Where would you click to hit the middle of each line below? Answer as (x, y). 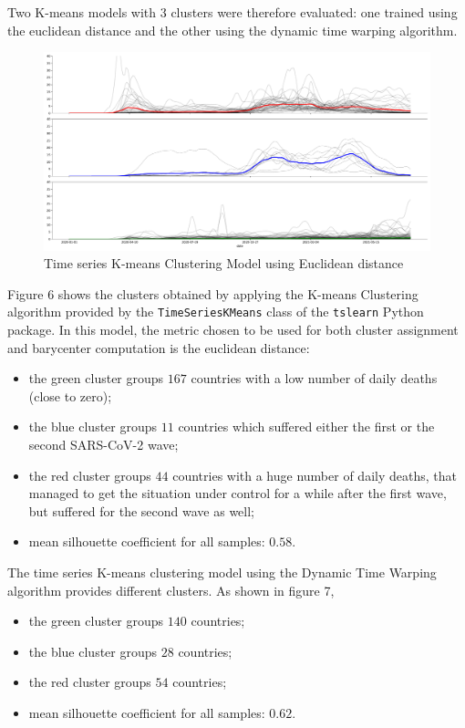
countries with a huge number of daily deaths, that (315, 475)
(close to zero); (70, 395)
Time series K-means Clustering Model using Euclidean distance (224, 263)
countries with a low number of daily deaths (314, 378)
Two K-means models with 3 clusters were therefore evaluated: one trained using (232, 12)
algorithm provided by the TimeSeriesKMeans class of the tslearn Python (216, 312)
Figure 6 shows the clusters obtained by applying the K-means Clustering (213, 293)
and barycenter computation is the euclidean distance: (159, 347)
